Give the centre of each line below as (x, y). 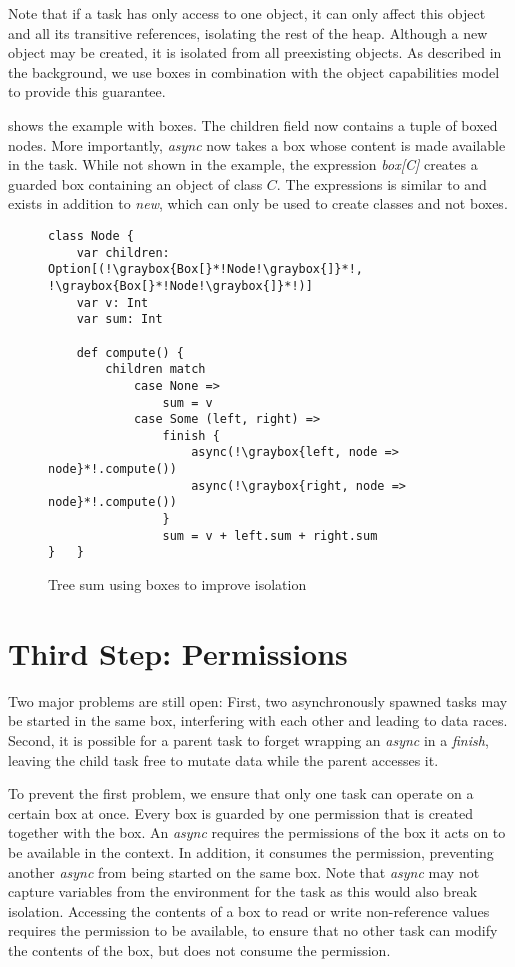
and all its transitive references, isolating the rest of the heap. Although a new (248, 32)
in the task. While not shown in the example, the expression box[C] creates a (243, 164)
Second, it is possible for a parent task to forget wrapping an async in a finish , (248, 739)
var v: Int (112, 302)
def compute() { (130, 352)
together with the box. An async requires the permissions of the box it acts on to (257, 832)
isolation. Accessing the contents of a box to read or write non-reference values (249, 910)
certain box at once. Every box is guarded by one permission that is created (241, 812)
